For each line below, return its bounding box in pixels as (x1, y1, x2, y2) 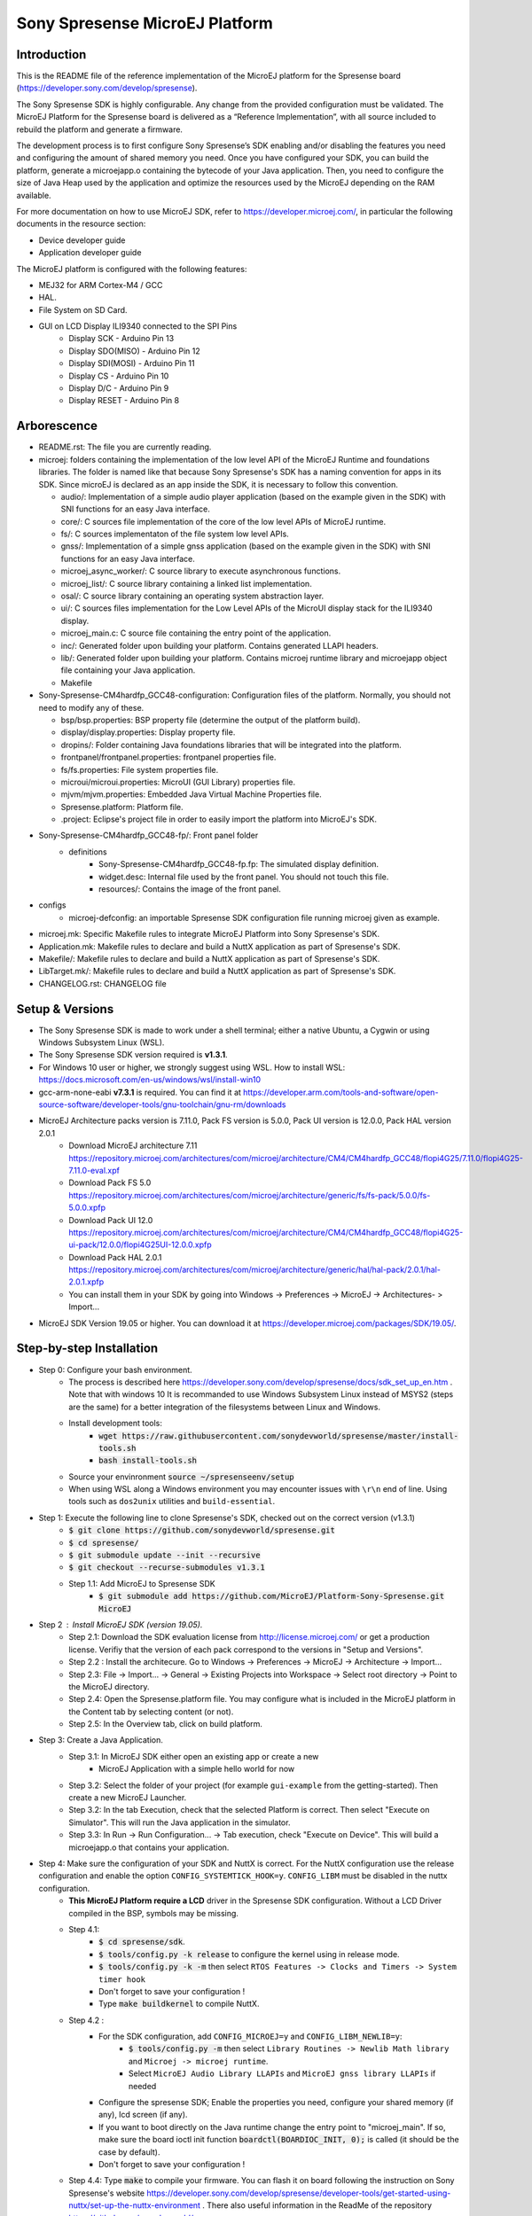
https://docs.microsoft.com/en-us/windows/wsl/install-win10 (38, 1074, 262, 1085)
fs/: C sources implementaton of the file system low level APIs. (60, 528, 290, 540)
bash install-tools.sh (98, 1455, 198, 1466)
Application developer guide (38, 247, 142, 258)
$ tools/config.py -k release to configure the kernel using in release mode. (98, 1948, 400, 1959)
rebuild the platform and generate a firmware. (16, 124, 184, 135)
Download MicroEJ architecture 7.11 (68, 1140, 198, 1151)
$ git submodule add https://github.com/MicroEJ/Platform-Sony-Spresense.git (98, 1591, 445, 1602)
